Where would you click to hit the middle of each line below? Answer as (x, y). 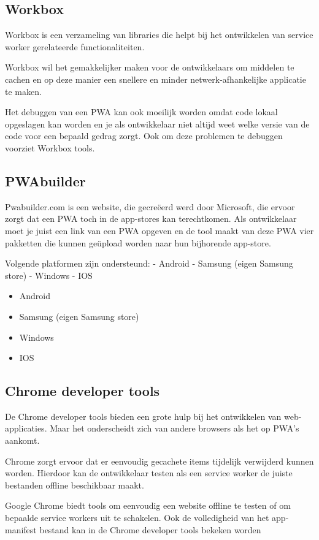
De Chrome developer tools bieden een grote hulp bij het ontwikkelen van (143, 416)
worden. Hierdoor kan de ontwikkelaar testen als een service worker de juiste (149, 473)
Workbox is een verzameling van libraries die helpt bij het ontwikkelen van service (159, 35)
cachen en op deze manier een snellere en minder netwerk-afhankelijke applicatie (156, 79)
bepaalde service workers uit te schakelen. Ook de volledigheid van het (137, 518)
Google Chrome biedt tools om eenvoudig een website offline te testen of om (148, 505)
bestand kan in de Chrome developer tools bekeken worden (150, 529)
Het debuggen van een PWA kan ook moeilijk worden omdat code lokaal (141, 112)
